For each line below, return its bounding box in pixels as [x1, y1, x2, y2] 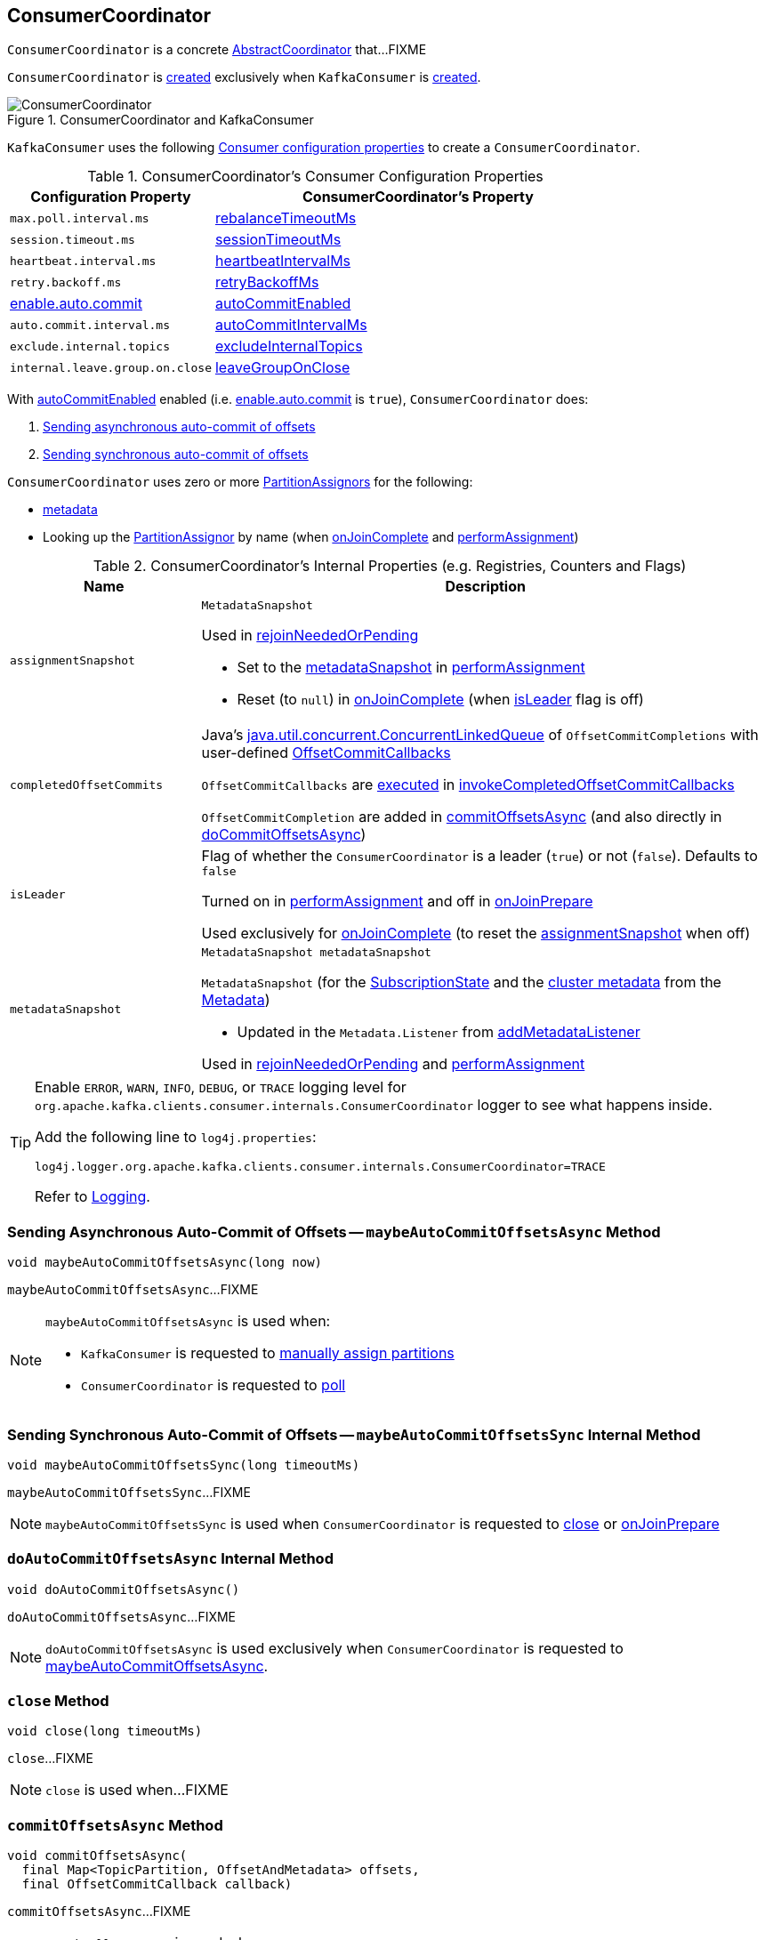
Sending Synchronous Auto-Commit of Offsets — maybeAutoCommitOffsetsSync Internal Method [7, 1425, 701, 1444]
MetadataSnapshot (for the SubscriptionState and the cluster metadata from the [201, 973, 721, 992]
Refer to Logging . [35, 1187, 150, 1206]
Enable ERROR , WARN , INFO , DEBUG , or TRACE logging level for [35, 1078, 407, 1097]
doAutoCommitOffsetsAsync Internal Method [7, 1550, 334, 1568]
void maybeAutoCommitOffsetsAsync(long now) [7, 1255, 323, 1270]
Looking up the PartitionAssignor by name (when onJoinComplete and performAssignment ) [43, 529, 579, 545]
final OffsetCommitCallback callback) [21, 1877, 293, 1892]
